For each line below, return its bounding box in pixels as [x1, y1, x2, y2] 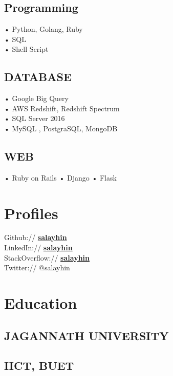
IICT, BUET [4, 358, 74, 373]
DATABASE [4, 69, 72, 85]
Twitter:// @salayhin [4, 262, 70, 273]
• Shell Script [4, 44, 49, 54]
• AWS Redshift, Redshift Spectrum [4, 103, 120, 113]
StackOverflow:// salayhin [4, 252, 90, 263]
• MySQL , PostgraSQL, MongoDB [4, 123, 118, 133]
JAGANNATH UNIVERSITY [4, 327, 169, 343]
